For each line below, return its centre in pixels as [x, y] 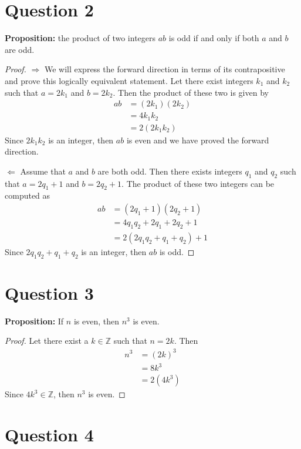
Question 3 [49, 292]
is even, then [96, 321]
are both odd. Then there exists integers [170, 171]
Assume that [43, 171]
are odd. [20, 49]
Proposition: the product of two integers [80, 38]
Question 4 [49, 434]
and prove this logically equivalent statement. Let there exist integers [129, 80]
